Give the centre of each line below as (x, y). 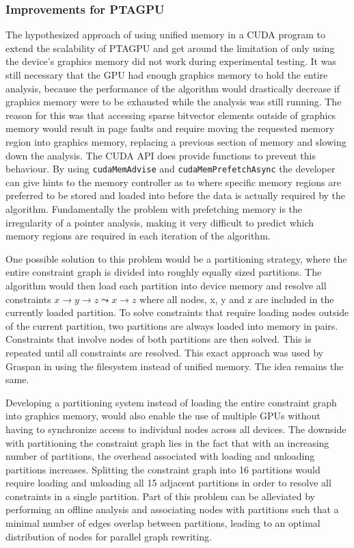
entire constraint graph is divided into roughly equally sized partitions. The (164, 272)
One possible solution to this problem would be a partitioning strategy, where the (176, 258)
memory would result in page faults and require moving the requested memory (170, 128)
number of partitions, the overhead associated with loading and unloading (160, 456)
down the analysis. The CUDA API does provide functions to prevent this (161, 155)
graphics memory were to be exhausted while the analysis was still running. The (174, 102)
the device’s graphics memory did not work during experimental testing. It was (171, 61)
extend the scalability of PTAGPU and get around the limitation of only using (170, 48)
